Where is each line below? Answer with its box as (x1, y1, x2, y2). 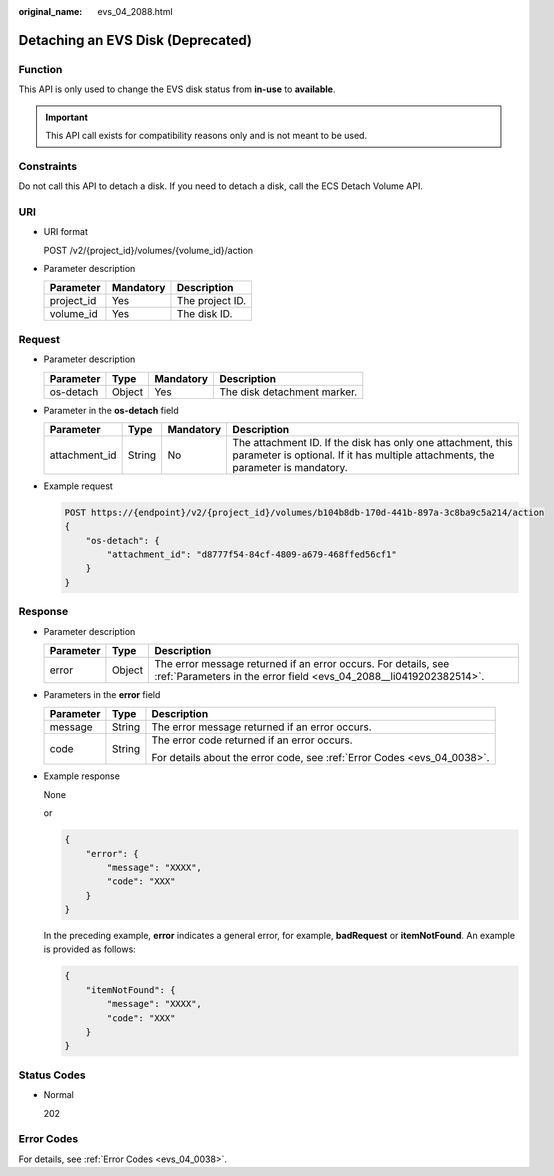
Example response (43, 770, 120, 782)
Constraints (18, 159, 78, 173)
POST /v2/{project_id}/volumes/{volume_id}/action (43, 244, 254, 256)
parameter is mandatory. (232, 460, 349, 474)
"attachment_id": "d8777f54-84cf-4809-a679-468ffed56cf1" (106, 549, 397, 560)
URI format (43, 226, 89, 238)
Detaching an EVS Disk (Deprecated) (18, 31, 252, 49)
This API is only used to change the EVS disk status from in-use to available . (18, 83, 336, 95)
